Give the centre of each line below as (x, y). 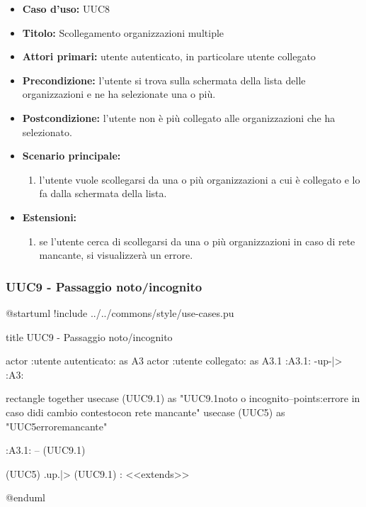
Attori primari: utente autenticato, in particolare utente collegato (169, 56)
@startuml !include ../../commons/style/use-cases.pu (120, 312)
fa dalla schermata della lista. (103, 193)
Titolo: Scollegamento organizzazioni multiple (123, 32)
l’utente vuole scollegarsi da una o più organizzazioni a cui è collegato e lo (200, 179)
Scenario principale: (72, 156)
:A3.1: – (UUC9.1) (46, 450)
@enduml (26, 497)
